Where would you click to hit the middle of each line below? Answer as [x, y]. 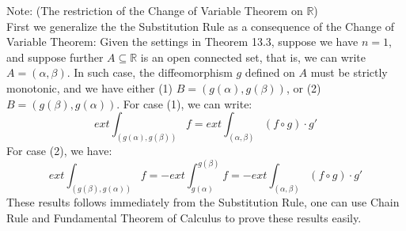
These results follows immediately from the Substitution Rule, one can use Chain [203, 201]
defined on [270, 72]
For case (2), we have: [59, 151]
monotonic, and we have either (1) [90, 87]
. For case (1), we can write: [184, 103]
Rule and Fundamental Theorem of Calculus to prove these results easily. [184, 217]
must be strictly [349, 72]
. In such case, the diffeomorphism [150, 72]
